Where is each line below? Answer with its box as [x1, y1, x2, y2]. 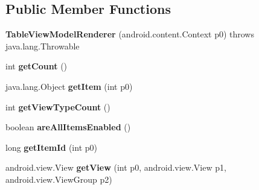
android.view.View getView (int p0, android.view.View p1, [5, 161, 226, 174]
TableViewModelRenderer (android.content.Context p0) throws [5, 28, 254, 40]
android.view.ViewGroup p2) [5, 173, 112, 185]
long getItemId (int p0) [5, 141, 97, 153]
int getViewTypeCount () [5, 100, 110, 113]
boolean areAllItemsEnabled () [5, 121, 131, 133]
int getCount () [5, 60, 68, 72]
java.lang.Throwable [5, 39, 80, 52]
